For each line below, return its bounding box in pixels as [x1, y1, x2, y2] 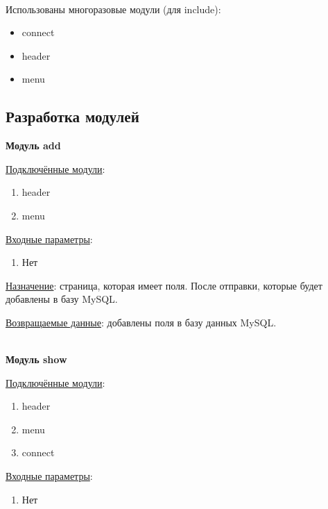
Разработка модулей [6, 106, 139, 127]
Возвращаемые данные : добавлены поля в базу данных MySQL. [6, 315, 277, 329]
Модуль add [6, 138, 61, 153]
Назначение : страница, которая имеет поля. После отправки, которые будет [6, 278, 322, 292]
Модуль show [6, 352, 67, 367]
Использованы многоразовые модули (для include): [6, 1, 221, 16]
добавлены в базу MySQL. [6, 292, 118, 306]
